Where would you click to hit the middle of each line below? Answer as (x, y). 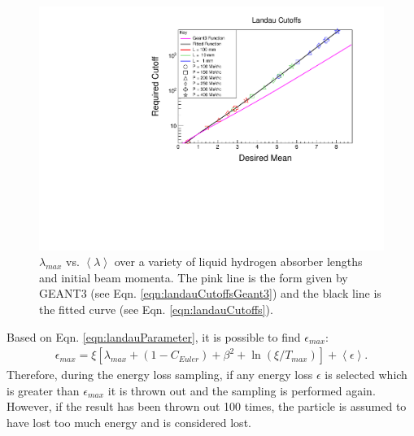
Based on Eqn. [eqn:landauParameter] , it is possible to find (154, 336)
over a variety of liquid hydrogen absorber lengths (238, 262)
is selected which (366, 375)
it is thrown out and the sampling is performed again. (242, 390)
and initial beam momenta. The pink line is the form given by (194, 277)
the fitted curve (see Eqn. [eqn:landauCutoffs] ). (156, 310)
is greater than (43, 390)
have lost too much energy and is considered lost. (129, 423)
